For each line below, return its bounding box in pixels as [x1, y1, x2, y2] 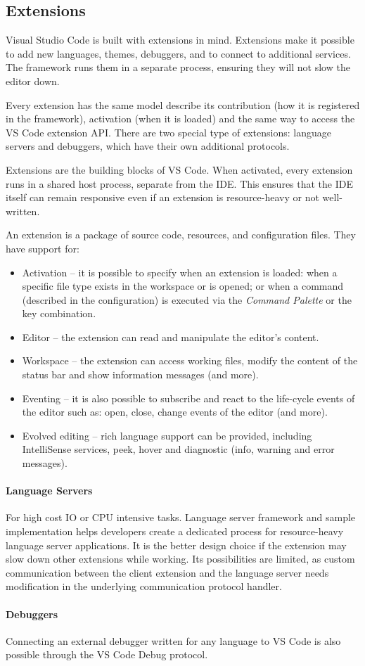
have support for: [6, 241, 79, 255]
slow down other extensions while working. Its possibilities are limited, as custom [6, 551, 355, 566]
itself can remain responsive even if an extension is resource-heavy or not [6, 190, 319, 205]
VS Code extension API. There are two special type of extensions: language [6, 124, 331, 139]
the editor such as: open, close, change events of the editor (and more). [22, 404, 328, 419]
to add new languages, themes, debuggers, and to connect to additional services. [6, 46, 351, 60]
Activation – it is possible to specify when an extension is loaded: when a [22, 264, 338, 279]
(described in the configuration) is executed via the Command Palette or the [22, 292, 352, 307]
